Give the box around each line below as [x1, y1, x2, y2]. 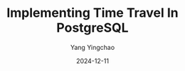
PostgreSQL [56, 20, 129, 36]
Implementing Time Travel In [6, 5, 179, 21]
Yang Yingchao [70, 43, 115, 51]
